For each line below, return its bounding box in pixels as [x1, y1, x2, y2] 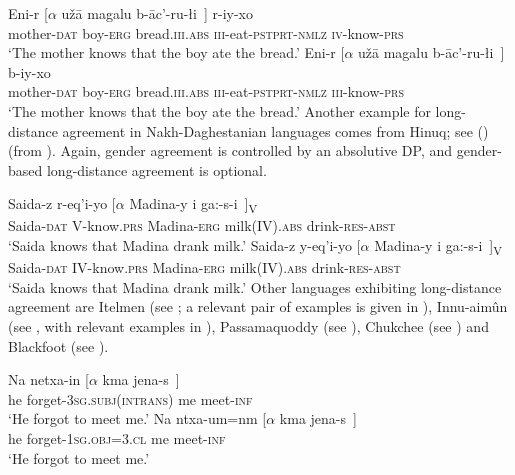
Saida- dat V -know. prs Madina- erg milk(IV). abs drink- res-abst [8, 215, 396, 236]
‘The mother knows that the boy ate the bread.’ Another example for [8, 100, 431, 121]
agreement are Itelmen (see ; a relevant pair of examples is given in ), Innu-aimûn [8, 296, 508, 317]
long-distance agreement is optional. [46, 159, 267, 180]
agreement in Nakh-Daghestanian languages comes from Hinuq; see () [62, 120, 489, 141]
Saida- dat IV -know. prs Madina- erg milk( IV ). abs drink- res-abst [8, 257, 401, 278]
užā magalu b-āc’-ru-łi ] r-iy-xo [61, 3, 254, 23]
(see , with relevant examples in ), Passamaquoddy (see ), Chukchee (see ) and [8, 315, 489, 336]
